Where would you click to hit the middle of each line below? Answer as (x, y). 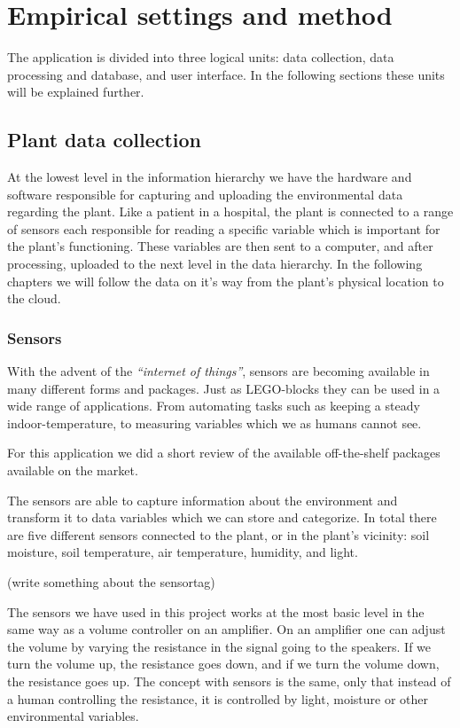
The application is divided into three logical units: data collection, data (201, 57)
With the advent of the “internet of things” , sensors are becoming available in (218, 371)
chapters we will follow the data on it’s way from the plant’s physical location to (226, 281)
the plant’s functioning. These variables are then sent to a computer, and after (220, 246)
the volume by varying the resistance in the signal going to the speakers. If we (219, 646)
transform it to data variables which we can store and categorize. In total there (222, 517)
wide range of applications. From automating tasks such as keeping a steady (214, 406)
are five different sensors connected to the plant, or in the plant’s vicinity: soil (218, 534)
